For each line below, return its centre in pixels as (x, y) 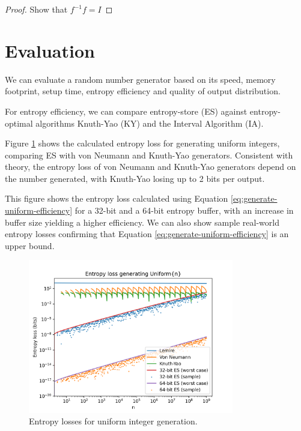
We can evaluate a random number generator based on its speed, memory (140, 79)
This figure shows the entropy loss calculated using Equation (117, 198)
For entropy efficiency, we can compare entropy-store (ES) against (126, 111)
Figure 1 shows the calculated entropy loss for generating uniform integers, (142, 143)
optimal (19, 123)
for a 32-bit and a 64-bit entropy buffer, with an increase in (184, 210)
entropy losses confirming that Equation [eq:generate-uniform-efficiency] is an (147, 234)
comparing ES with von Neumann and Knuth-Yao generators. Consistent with (149, 155)
